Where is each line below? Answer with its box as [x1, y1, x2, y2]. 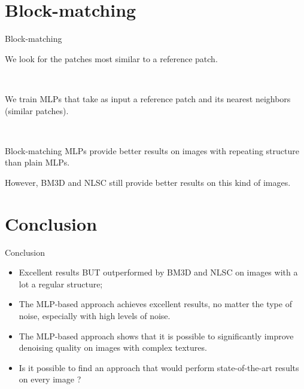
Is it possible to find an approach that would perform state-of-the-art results [19, 361, 299, 373]
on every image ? [19, 373, 81, 385]
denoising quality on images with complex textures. [19, 341, 207, 354]
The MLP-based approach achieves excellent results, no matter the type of [19, 298, 292, 310]
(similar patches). [5, 104, 69, 117]
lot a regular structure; [19, 277, 103, 290]
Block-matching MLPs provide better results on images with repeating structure [5, 144, 299, 157]
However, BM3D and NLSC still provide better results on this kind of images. [5, 176, 291, 188]
